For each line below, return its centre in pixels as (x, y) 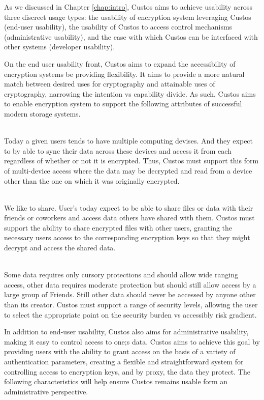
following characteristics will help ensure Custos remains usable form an (116, 381)
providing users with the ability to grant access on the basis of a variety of (120, 351)
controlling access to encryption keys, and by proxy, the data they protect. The (127, 371)
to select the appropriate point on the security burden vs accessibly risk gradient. (130, 314)
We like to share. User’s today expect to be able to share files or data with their (129, 207)
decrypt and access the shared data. (60, 248)
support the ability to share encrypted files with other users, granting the (118, 227)
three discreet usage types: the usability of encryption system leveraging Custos (128, 17)
